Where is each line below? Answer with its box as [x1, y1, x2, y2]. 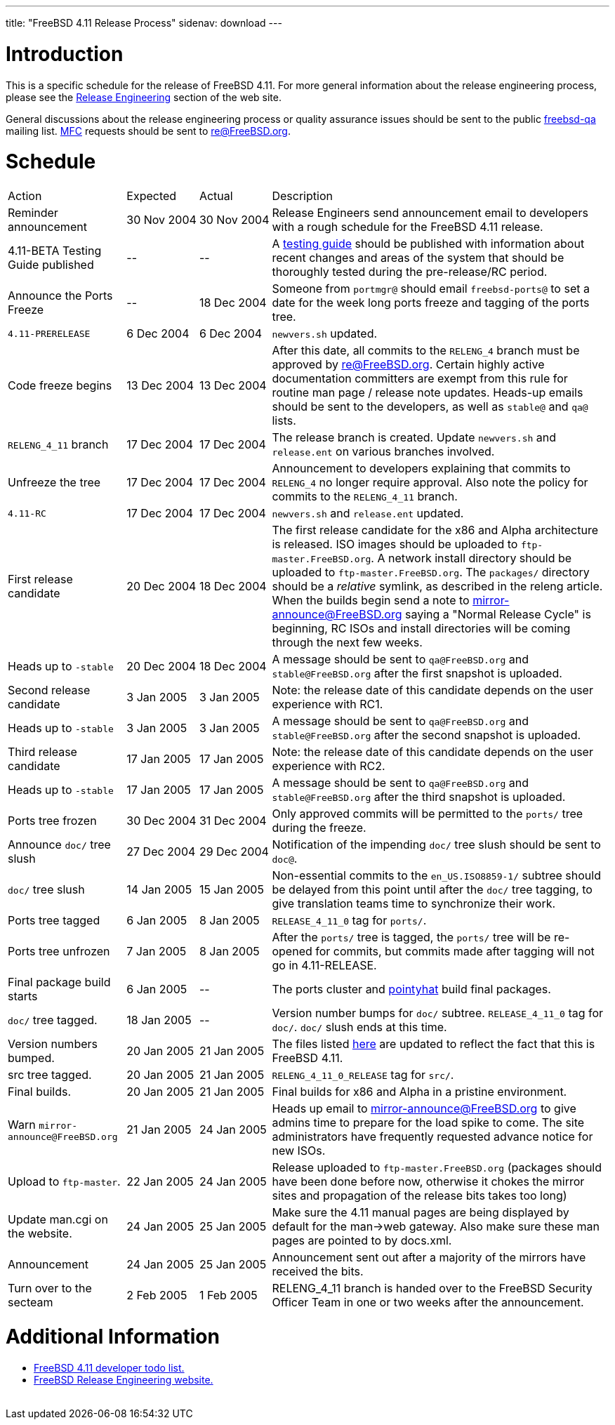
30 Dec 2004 [126, 814, 197, 828]
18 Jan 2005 [126, 1013, 192, 1027]
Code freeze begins [8, 378, 112, 392]
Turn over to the [8, 1281, 92, 1295]
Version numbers [8, 1037, 98, 1051]
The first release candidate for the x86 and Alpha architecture [272, 523, 598, 537]
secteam [8, 1295, 53, 1309]
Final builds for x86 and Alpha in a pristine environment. [272, 1085, 567, 1099]
